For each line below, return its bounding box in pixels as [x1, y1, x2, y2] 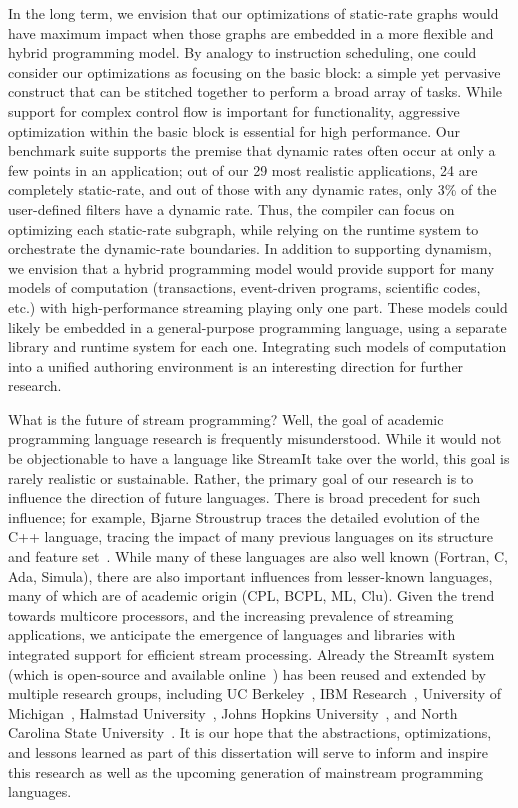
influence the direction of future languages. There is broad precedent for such [8, 487, 481, 508]
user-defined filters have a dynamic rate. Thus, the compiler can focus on [8, 198, 455, 219]
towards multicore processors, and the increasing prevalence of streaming [8, 604, 454, 625]
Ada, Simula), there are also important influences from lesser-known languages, [8, 565, 493, 586]
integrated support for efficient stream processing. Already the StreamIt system [8, 644, 495, 664]
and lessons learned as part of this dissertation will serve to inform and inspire [8, 741, 489, 762]
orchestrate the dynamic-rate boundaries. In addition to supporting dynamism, [8, 238, 492, 259]
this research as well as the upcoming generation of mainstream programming [8, 761, 484, 782]
